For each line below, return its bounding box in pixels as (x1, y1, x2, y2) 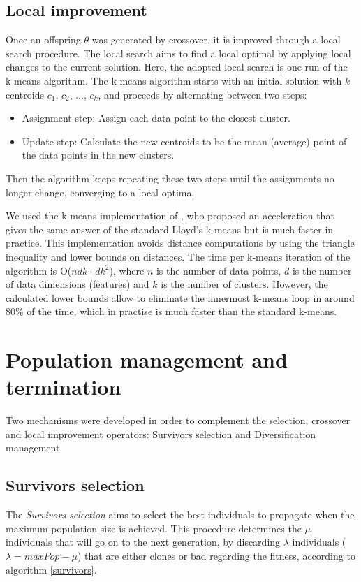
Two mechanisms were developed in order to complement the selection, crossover (6, 413, 351, 428)
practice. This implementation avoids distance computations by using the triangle (6, 235, 355, 250)
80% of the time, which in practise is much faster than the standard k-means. (6, 304, 337, 319)
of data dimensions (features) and (6, 277, 149, 291)
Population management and (6, 345, 288, 374)
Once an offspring (6, 32, 81, 47)
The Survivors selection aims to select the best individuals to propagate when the (6, 507, 355, 522)
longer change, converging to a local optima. (6, 184, 195, 199)
